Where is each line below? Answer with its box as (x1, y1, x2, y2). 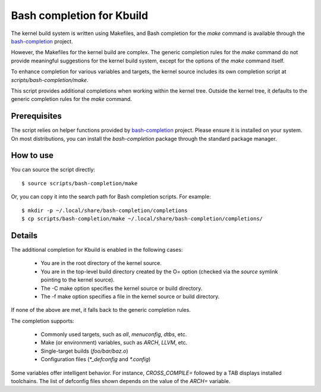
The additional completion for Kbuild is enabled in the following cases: (11, 246, 183, 253)
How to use (11, 150, 53, 160)
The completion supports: (11, 317, 74, 324)
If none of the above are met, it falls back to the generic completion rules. (11, 306, 191, 314)
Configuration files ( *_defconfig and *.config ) (40, 356, 151, 363)
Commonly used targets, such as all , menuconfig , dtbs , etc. (40, 331, 187, 338)
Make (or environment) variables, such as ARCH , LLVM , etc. (40, 339, 187, 346)
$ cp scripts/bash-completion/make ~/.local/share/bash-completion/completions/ (21, 216, 263, 222)
